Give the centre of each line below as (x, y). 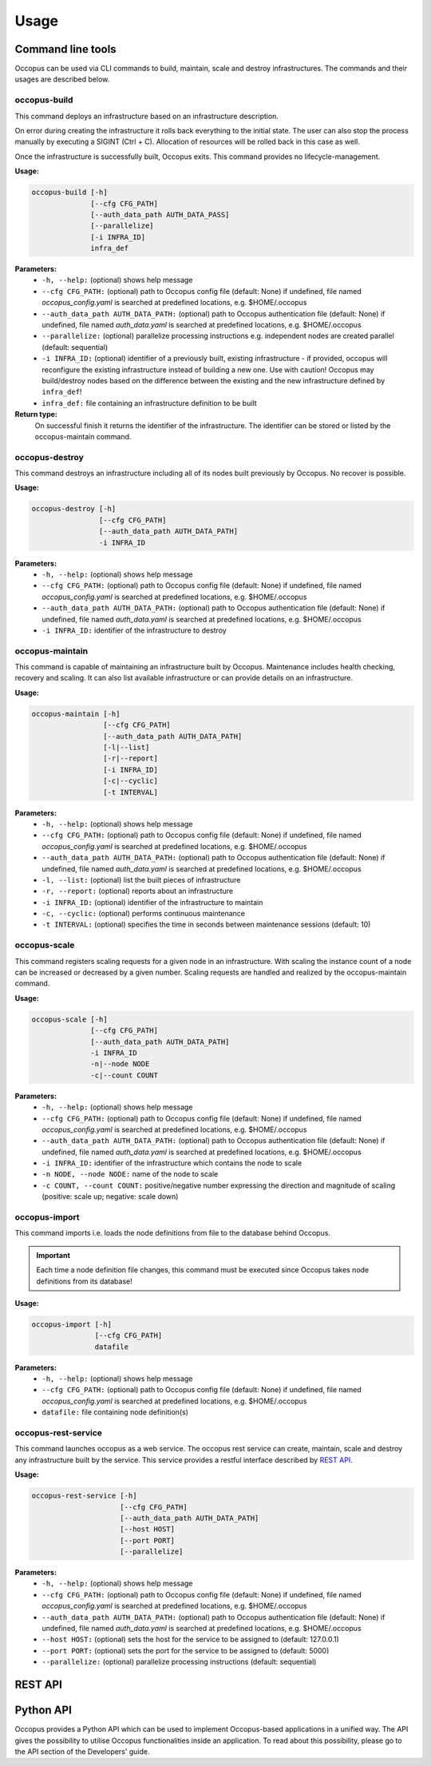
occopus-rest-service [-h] (84, 1496)
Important (53, 1255)
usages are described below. (62, 79)
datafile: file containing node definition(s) (115, 1412)
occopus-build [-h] (69, 192)
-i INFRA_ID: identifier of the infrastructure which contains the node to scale (172, 1163)
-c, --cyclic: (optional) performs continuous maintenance (143, 914)
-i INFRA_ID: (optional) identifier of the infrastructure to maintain (152, 902)
